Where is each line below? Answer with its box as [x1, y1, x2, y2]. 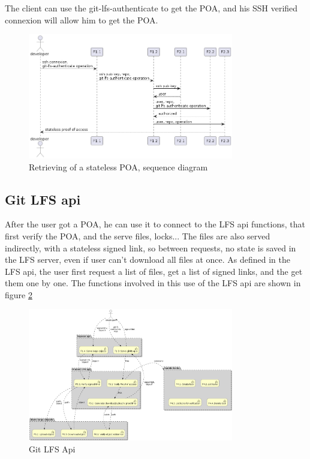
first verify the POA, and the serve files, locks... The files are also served [5, 229, 270, 242]
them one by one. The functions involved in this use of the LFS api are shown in [5, 277, 301, 289]
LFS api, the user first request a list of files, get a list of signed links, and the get [5, 265, 303, 277]
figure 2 [5, 288, 32, 301]
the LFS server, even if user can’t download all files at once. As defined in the [5, 253, 291, 266]
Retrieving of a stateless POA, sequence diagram [29, 160, 208, 173]
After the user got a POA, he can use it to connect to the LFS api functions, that [5, 218, 305, 230]
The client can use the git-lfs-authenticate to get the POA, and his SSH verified [5, 2, 298, 14]
